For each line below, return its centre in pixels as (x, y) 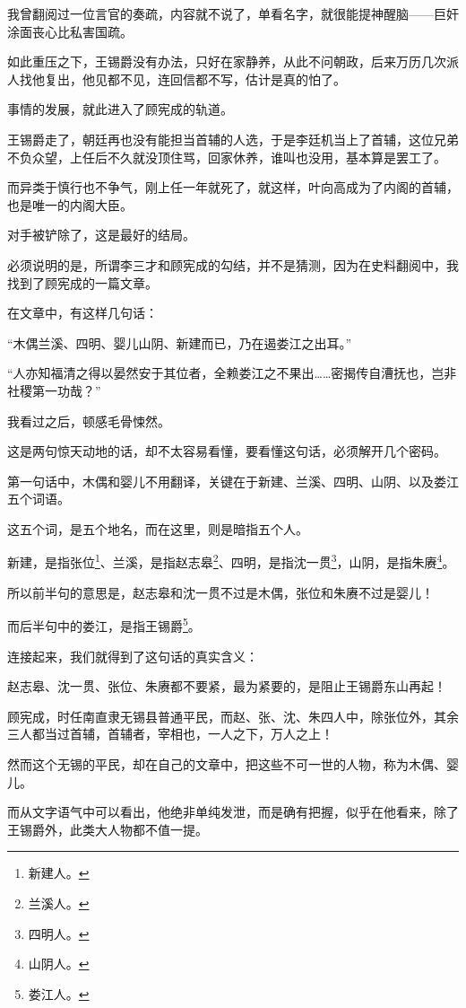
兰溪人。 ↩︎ (59, 903)
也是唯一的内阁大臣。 (70, 204)
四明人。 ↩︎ (59, 933)
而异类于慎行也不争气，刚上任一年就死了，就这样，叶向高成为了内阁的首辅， (233, 187)
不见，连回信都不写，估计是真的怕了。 (233, 79)
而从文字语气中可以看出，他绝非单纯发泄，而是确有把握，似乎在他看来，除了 (233, 812)
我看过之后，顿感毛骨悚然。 (89, 421)
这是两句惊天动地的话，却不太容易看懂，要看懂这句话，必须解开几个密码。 (227, 451)
